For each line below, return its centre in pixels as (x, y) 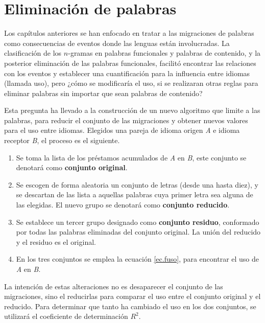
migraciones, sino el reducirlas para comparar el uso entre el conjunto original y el (132, 296)
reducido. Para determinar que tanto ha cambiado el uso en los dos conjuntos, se (130, 306)
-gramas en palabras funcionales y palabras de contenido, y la (164, 53)
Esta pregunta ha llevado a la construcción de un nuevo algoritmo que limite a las (132, 110)
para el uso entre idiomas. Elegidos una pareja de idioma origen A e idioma (122, 130)
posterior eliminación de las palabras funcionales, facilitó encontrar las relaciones (130, 63)
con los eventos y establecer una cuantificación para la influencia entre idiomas (127, 73)
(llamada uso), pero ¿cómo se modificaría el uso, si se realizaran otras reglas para (131, 83)
